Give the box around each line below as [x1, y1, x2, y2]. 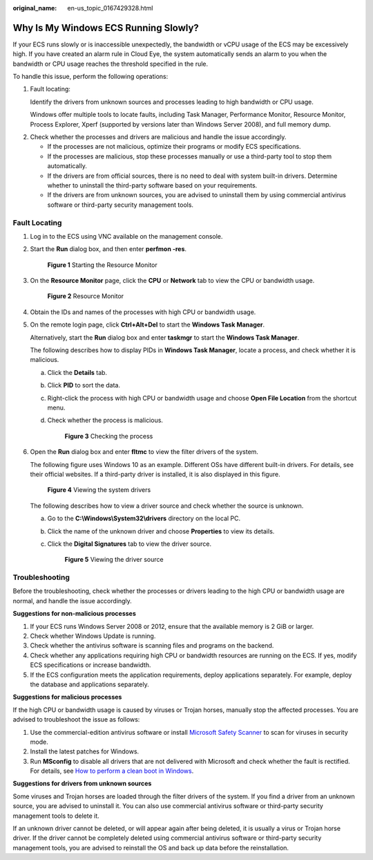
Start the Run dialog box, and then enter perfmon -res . [30, 245, 186, 253]
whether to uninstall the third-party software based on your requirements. [47, 181, 258, 190]
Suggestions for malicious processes [12, 693, 122, 702]
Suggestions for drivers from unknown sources [12, 779, 152, 788]
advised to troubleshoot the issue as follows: [12, 715, 140, 724]
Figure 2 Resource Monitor [47, 292, 124, 300]
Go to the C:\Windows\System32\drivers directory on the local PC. [47, 514, 241, 522]
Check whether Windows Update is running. [30, 632, 156, 640]
